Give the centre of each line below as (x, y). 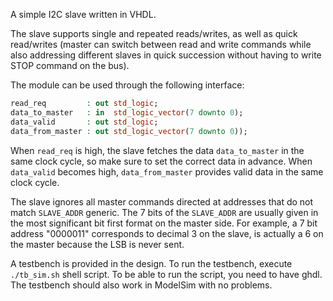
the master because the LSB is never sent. (97, 244)
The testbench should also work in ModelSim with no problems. (141, 285)
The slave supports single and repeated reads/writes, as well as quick (154, 33)
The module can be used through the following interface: (127, 85)
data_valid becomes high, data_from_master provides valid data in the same (167, 171)
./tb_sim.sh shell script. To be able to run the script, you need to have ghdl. (166, 274)
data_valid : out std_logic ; (84, 122)
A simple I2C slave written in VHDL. (83, 14)
